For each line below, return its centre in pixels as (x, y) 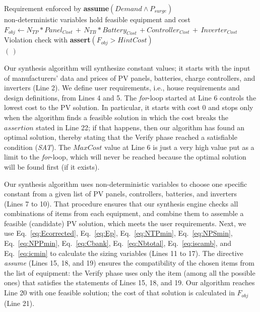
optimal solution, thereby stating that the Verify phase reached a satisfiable (121, 137)
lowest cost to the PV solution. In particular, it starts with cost (102, 107)
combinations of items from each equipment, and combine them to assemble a (124, 213)
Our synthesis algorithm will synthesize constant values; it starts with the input (127, 67)
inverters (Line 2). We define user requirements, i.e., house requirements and (122, 88)
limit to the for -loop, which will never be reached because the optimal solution (125, 157)
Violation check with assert (47, 40)
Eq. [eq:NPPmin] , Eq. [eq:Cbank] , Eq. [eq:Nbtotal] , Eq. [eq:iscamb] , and (118, 243)
